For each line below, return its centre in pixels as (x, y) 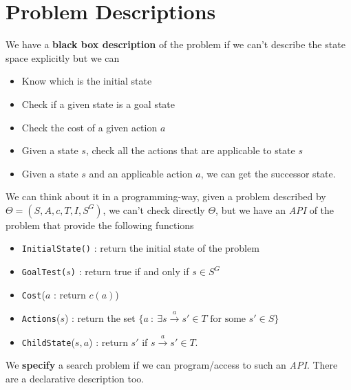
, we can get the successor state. (268, 173)
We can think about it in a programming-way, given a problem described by (166, 196)
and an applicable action (141, 173)
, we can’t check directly (154, 209)
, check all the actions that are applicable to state (190, 150)
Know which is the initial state (87, 81)
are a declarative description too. (75, 378)
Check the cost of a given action (89, 127)
